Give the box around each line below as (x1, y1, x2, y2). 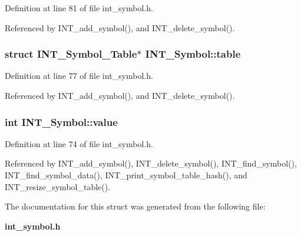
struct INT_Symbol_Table (5, 46, 137, 61)
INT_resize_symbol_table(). (5, 180, 111, 192)
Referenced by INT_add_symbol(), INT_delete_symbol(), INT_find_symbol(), (5, 157, 297, 169)
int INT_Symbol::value (5, 114, 118, 129)
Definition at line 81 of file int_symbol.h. (5, 2, 153, 14)
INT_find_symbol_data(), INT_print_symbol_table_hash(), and (5, 169, 247, 181)
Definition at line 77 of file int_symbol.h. (5, 69, 153, 82)
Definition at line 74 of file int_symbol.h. (5, 137, 153, 149)
